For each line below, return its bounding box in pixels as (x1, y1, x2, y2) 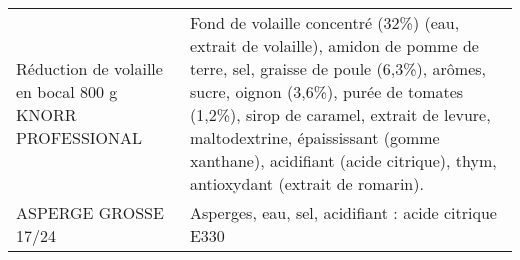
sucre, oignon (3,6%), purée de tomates (189, 80, 464, 103)
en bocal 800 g (16, 80, 118, 103)
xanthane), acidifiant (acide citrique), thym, (189, 149, 497, 172)
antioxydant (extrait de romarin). (189, 172, 424, 195)
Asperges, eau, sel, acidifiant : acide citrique (189, 201, 497, 224)
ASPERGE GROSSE (16, 201, 164, 224)
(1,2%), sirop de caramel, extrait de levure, (189, 103, 491, 126)
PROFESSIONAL (16, 126, 143, 149)
